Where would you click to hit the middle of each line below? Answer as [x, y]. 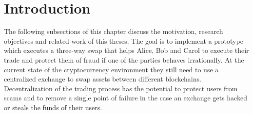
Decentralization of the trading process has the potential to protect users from [121, 88]
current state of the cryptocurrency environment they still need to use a [111, 69]
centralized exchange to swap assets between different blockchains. [103, 79]
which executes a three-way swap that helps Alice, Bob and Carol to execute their [126, 50]
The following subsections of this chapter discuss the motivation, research [114, 31]
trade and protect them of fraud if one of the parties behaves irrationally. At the [124, 59]
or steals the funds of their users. [53, 107]
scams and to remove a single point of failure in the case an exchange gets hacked [126, 98]
